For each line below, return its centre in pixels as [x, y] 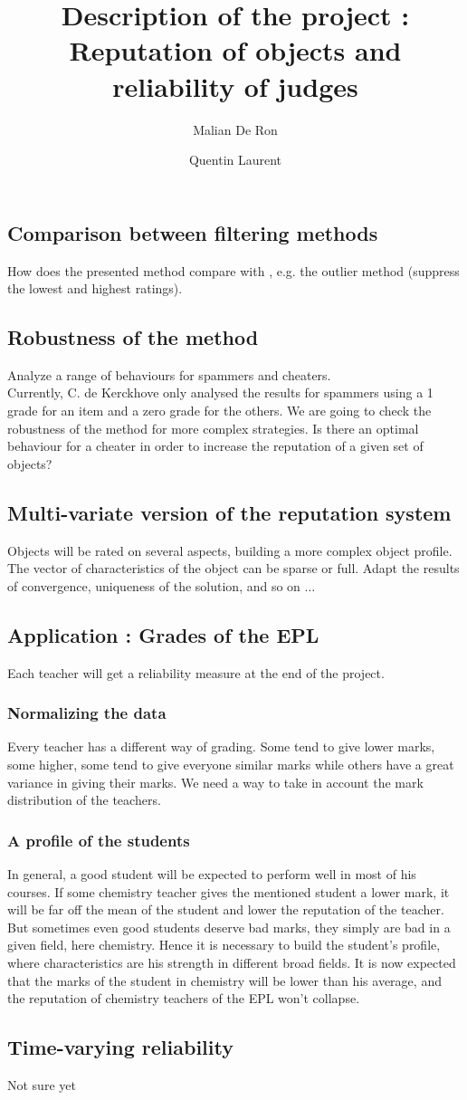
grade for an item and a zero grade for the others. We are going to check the [219, 411]
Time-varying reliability [120, 1047]
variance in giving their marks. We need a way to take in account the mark [215, 782]
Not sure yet [42, 1085]
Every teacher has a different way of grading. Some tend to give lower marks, [221, 746]
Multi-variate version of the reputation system [229, 512]
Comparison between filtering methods [193, 232]
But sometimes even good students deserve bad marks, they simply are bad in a [229, 927]
